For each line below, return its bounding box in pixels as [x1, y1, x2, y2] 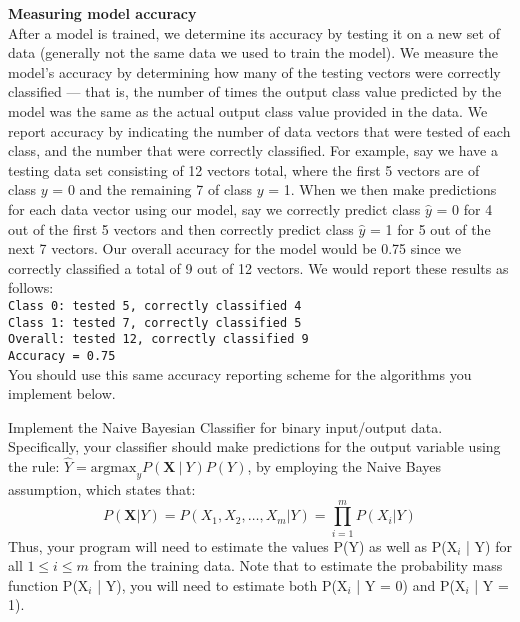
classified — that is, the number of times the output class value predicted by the [8, 81, 502, 102]
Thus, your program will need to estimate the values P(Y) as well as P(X [8, 535, 458, 556]
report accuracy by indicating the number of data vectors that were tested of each [8, 120, 511, 141]
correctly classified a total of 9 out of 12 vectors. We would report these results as [8, 257, 509, 278]
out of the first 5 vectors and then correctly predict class [8, 218, 354, 239]
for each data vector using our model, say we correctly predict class [8, 198, 421, 219]
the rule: [8, 456, 60, 477]
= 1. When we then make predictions [268, 179, 497, 200]
